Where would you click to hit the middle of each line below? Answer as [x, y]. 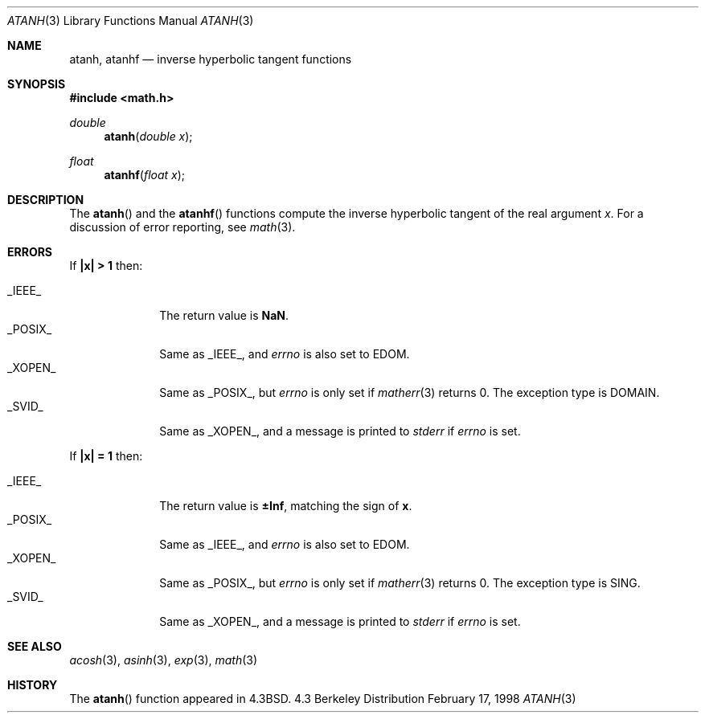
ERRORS [30, 252]
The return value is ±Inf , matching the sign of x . [286, 506]
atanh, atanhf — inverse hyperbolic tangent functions [211, 59]
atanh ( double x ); [148, 136]
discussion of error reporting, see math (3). [182, 227]
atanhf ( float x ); [145, 175]
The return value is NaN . [224, 315]
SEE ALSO [35, 646]
